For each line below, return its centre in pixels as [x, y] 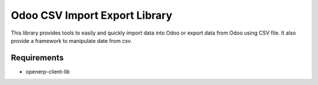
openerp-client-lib [48, 72]
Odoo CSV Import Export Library [92, 15]
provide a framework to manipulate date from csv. [72, 40]
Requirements [37, 58]
